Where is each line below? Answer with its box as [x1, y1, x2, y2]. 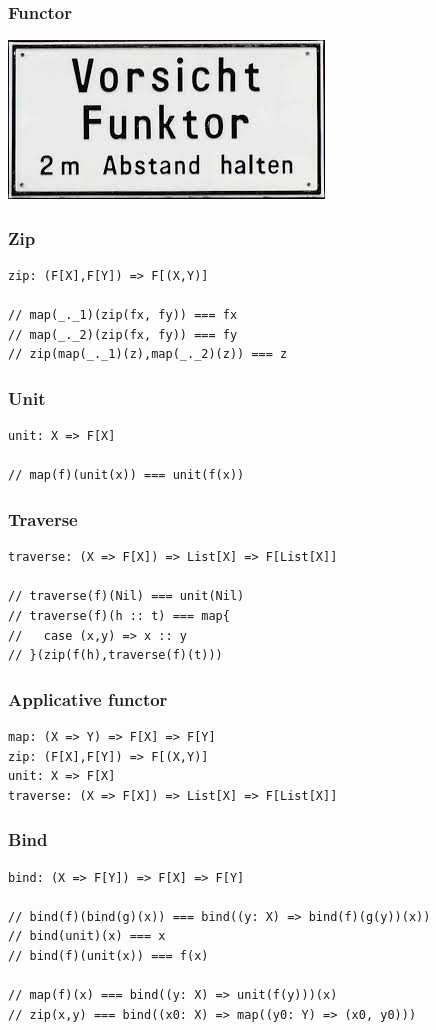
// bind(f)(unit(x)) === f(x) [8, 948, 209, 963]
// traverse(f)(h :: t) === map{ [8, 609, 230, 623]
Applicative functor [8, 686, 168, 711]
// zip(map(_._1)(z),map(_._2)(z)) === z [8, 347, 288, 362]
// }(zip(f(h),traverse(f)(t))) [8, 648, 223, 663]
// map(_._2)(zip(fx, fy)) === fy [8, 327, 238, 342]
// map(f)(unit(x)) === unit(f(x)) [8, 468, 245, 483]
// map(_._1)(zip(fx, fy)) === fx [8, 308, 238, 323]
